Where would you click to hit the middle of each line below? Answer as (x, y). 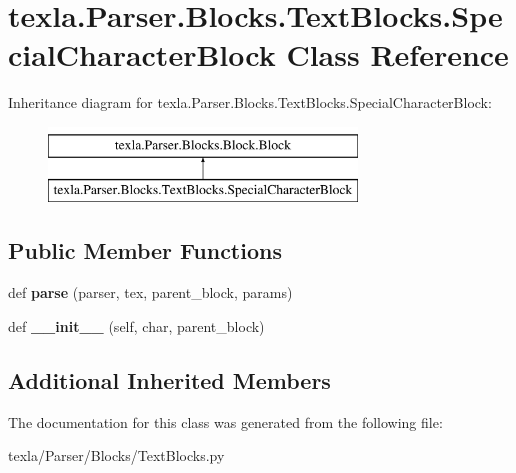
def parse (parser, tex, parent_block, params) (150, 292)
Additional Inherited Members (169, 379)
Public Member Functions (145, 250)
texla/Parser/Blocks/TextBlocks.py (116, 455)
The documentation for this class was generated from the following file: (225, 421)
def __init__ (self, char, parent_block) (136, 325)
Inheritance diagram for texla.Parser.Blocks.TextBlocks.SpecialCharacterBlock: (250, 102)
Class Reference (397, 54)
